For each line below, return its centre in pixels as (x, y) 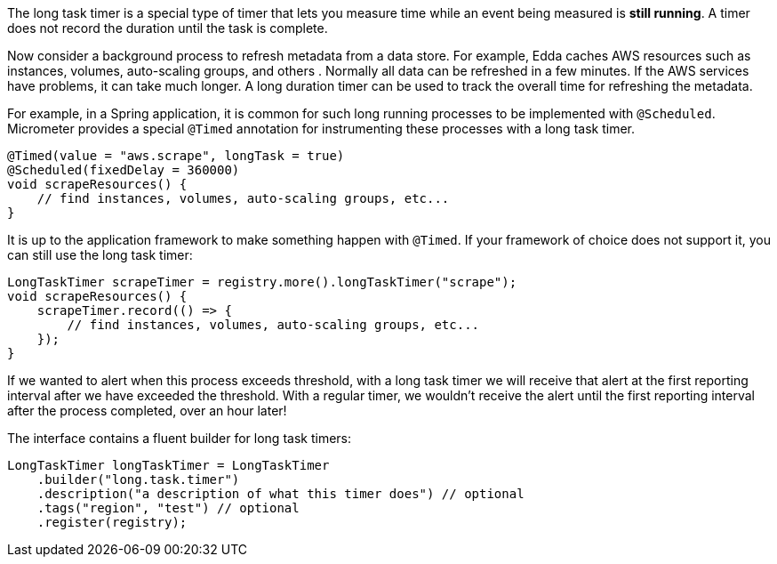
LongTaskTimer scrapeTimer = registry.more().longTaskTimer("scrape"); (262, 282)
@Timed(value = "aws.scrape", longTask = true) (176, 156)
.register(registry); (112, 522)
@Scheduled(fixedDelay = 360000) (124, 170)
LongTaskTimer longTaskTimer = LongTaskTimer (168, 465)
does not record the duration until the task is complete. (168, 28)
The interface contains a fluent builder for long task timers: (179, 438)
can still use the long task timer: (100, 255)
